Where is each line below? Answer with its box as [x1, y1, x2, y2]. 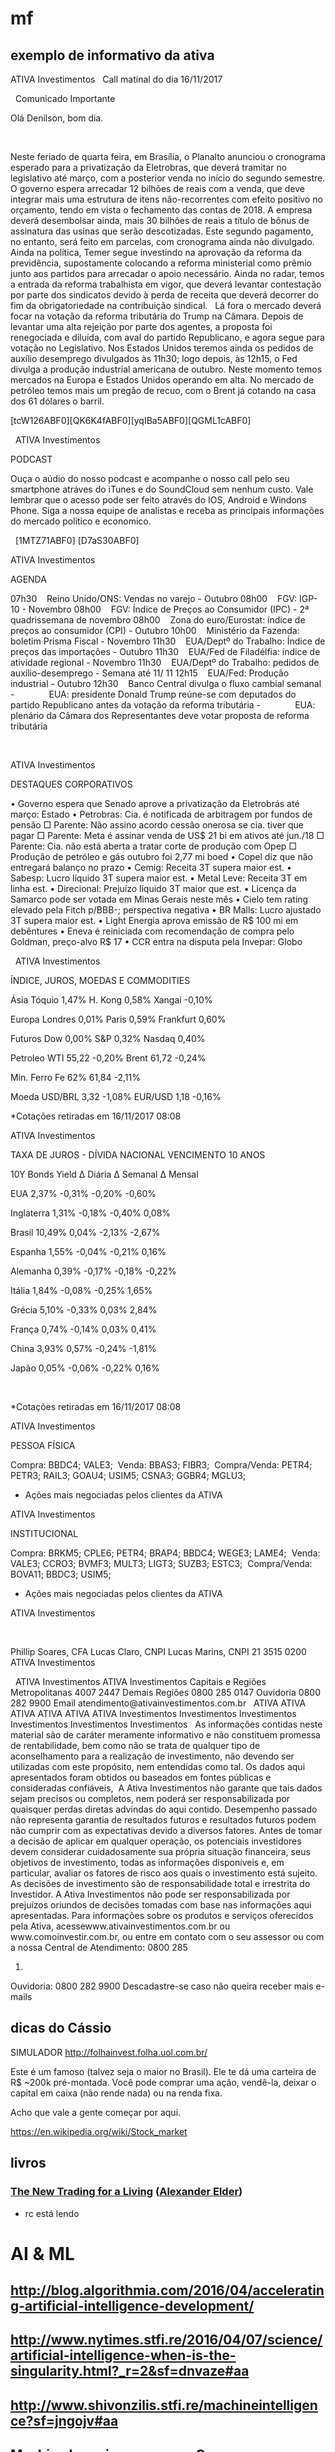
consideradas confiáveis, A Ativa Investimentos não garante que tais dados [10, 1782, 323, 1794]
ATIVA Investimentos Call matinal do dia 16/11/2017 [10, 73, 223, 85]
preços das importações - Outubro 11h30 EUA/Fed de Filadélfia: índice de [10, 646, 321, 657]
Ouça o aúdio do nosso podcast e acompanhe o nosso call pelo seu [10, 473, 290, 484]
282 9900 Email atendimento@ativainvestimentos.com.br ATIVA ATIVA [10, 1697, 307, 1709]
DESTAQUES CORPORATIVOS [10, 778, 133, 790]
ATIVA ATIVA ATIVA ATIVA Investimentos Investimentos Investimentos [10, 1708, 297, 1719]
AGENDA [10, 573, 47, 585]
